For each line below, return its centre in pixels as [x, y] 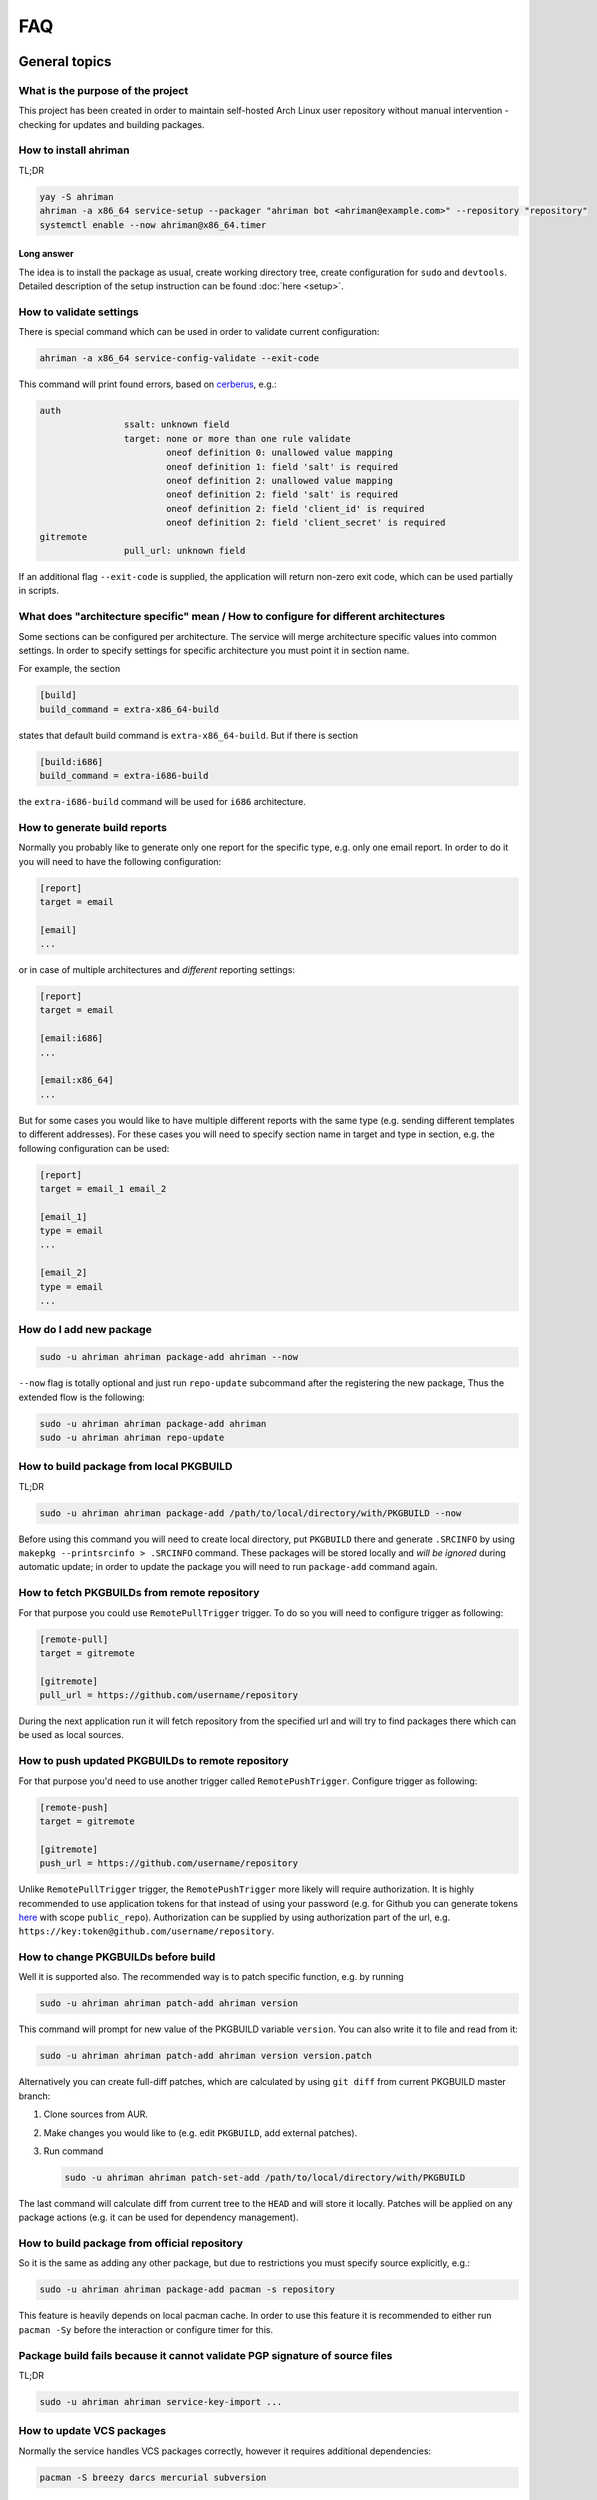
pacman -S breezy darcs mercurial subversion [153, 2477]
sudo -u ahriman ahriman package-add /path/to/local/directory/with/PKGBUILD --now [250, 1513]
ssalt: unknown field [176, 424]
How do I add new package [85, 1330]
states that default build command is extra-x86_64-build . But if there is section [188, 735]
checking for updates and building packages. [111, 124]
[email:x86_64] [76, 1080]
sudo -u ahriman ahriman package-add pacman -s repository [187, 2289]
